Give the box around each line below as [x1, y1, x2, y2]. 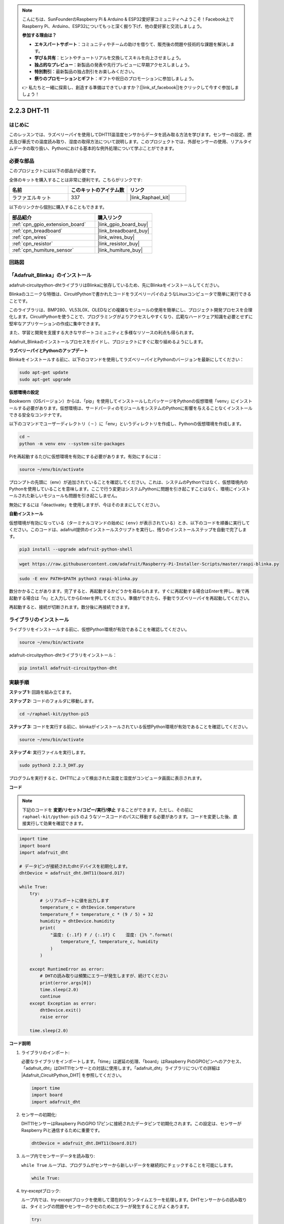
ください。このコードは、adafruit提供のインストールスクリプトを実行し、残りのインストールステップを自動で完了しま [9, 526, 247, 532]
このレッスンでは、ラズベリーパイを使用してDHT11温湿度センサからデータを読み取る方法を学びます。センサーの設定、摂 [9, 132, 252, 138]
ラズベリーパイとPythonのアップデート [9, 348, 88, 353]
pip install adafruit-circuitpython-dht [19, 665, 117, 671]
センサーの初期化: [21, 1111, 57, 1117]
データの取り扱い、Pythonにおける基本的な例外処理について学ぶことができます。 [13, 145, 177, 151]
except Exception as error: [29, 1000, 97, 1006]
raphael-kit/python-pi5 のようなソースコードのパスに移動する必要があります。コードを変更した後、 [22, 813, 234, 820]
